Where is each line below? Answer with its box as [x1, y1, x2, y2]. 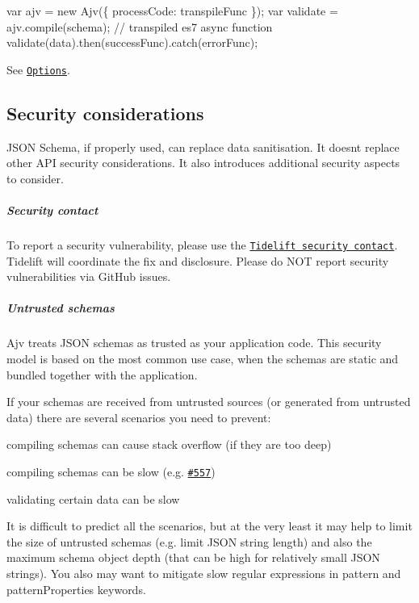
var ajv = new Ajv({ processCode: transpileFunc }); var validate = [6, 2, 338, 19]
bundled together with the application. [6, 366, 198, 383]
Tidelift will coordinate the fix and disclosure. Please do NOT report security [6, 252, 389, 269]
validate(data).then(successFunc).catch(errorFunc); [6, 34, 258, 51]
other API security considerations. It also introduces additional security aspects [6, 154, 400, 171]
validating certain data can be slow [6, 490, 180, 507]
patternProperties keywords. [6, 580, 146, 597]
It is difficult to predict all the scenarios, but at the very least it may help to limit [6, 517, 413, 534]
